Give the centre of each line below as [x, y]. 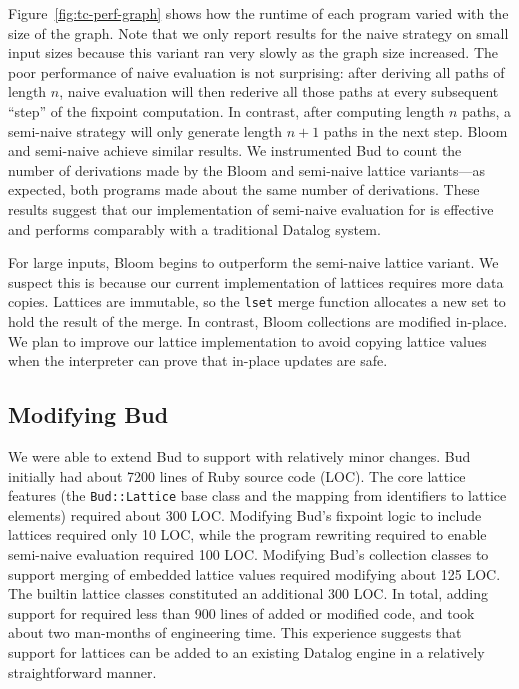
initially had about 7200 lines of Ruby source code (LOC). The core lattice [237, 475]
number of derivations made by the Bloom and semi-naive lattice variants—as [246, 169]
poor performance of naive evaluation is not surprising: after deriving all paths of [256, 71]
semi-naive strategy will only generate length [145, 130]
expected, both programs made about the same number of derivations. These [244, 189]
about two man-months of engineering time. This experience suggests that [235, 632]
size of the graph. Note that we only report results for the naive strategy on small [258, 32]
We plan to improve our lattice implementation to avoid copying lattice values [247, 340]
